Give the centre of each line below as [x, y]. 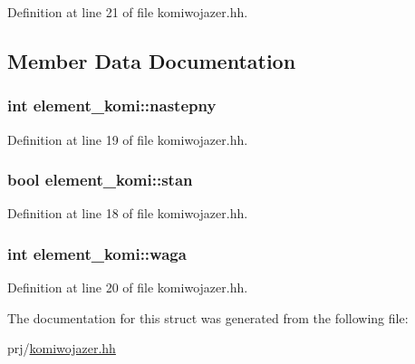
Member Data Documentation [152, 60]
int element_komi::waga [97, 253]
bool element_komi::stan [100, 180]
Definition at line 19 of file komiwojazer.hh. [128, 139]
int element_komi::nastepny [112, 105]
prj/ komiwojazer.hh [62, 348]
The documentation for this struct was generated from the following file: [208, 317]
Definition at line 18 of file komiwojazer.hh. [128, 213]
